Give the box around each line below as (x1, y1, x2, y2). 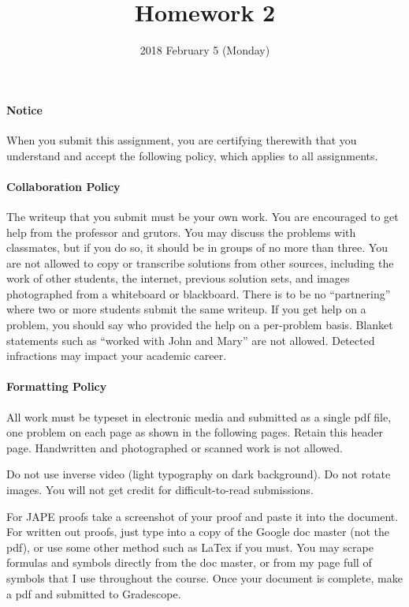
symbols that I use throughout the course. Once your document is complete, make (6, 569, 403, 586)
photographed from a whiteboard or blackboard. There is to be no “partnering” (6, 285, 391, 302)
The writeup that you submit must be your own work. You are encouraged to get (6, 208, 399, 224)
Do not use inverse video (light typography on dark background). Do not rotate (6, 466, 391, 482)
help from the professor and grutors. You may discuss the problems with (6, 223, 356, 240)
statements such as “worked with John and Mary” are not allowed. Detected (6, 332, 375, 348)
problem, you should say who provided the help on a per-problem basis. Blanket (6, 317, 393, 333)
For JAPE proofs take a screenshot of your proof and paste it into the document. (6, 508, 399, 524)
